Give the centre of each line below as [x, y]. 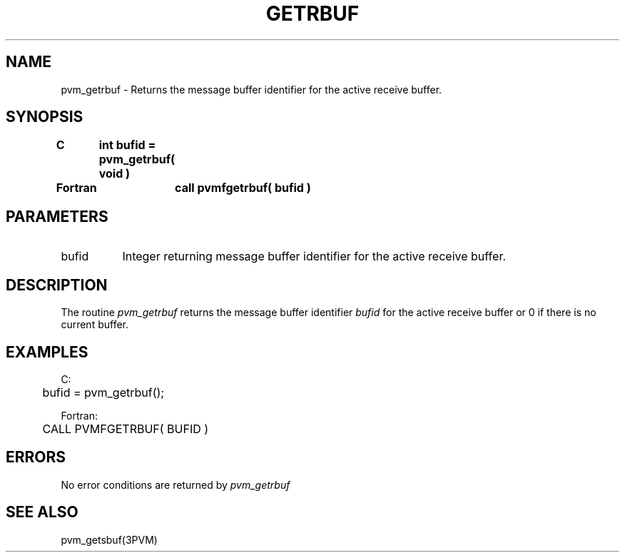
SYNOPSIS [45, 117]
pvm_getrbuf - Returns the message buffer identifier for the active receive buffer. [251, 89]
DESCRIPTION [57, 285]
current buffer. [95, 325]
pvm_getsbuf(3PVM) [109, 539]
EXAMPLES [47, 352]
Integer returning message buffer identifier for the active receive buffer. [314, 257]
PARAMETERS [57, 216]
